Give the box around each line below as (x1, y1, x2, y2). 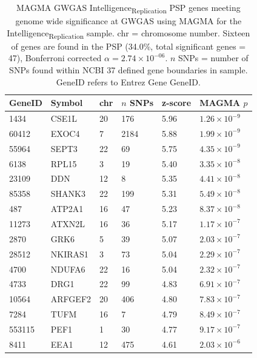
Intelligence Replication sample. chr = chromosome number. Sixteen (7, 26, 250, 41)
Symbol (50, 96, 83, 109)
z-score (162, 96, 192, 109)
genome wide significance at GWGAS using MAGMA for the (15, 15, 242, 27)
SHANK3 (50, 187, 85, 200)
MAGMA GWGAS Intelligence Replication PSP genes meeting (16, 1, 241, 15)
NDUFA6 (50, 262, 85, 275)
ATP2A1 (50, 202, 84, 215)
